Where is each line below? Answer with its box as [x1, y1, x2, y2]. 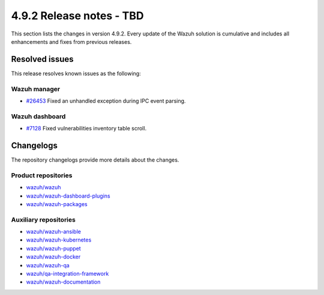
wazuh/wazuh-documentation [26, 278, 101, 285]
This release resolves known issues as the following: [11, 70, 141, 77]
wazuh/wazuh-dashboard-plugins [26, 192, 110, 199]
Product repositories [11, 171, 73, 180]
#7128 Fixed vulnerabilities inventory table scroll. [26, 125, 147, 132]
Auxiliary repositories [11, 215, 76, 224]
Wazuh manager [11, 85, 60, 93]
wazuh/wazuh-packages [26, 200, 88, 207]
